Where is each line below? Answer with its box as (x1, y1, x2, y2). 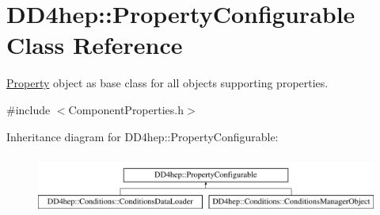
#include (6, 101, 51, 117)
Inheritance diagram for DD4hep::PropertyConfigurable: (6, 128, 279, 144)
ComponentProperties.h (68, 101, 184, 117)
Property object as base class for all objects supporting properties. (6, 75, 329, 91)
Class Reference (6, 29, 183, 61)
